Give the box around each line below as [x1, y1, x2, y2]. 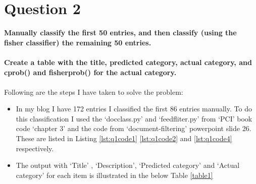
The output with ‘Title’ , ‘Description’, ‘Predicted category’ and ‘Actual [16, 160, 240, 170]
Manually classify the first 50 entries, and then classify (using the [4, 27, 237, 38]
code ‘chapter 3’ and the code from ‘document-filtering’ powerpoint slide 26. [16, 123, 251, 134]
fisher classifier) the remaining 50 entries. [4, 37, 151, 47]
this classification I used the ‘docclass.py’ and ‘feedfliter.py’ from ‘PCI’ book [16, 113, 252, 124]
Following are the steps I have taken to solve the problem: [4, 86, 183, 97]
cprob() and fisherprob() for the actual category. [4, 67, 177, 77]
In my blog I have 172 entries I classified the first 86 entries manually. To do [16, 103, 252, 114]
